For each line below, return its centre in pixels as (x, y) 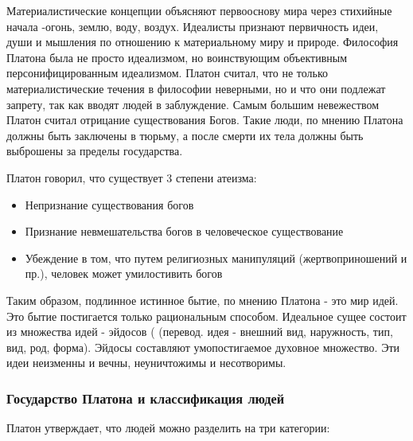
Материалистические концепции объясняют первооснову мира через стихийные (199, 10)
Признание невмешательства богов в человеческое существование (184, 231)
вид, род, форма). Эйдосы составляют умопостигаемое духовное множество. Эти (203, 347)
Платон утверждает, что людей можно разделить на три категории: (168, 428)
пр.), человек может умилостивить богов (124, 273)
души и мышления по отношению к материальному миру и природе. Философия (203, 42)
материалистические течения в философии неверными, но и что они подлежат (196, 88)
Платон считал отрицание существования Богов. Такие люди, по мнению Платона (205, 120)
